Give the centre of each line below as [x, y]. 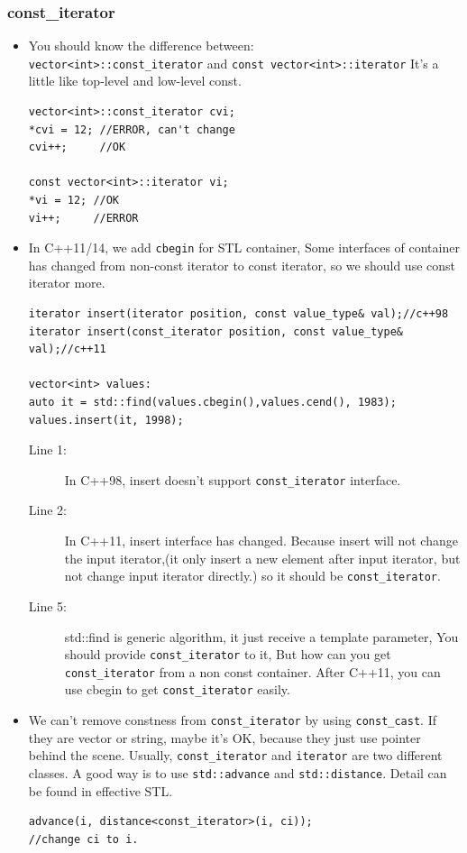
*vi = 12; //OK [74, 201]
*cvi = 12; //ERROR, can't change [132, 129]
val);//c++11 [67, 349]
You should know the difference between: [141, 46]
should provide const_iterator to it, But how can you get [228, 654]
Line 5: [47, 605]
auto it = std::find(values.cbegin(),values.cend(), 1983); [212, 403]
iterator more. [67, 283]
